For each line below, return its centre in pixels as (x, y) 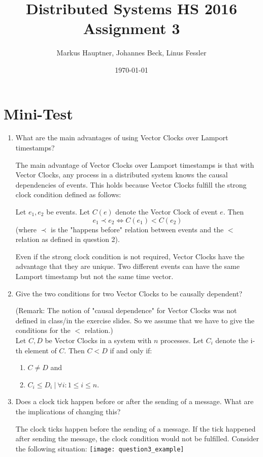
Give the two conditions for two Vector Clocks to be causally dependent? (129, 293)
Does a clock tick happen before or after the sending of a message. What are (135, 401)
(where (26, 229)
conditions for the (43, 330)
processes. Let (182, 340)
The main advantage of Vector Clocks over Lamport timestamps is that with (135, 164)
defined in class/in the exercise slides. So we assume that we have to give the (135, 320)
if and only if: (131, 350)
